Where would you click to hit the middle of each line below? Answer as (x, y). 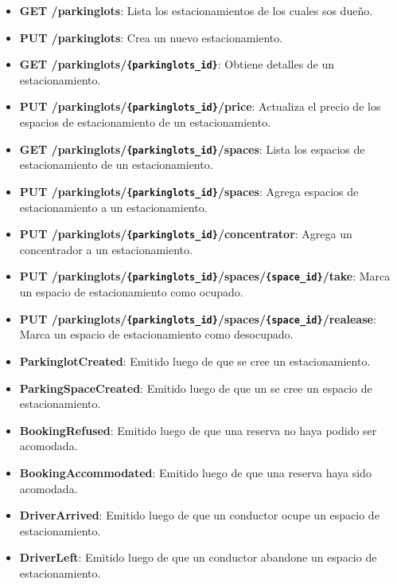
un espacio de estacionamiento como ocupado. (131, 292)
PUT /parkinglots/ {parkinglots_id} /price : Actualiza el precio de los (200, 106)
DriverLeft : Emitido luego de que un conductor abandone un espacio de (198, 557)
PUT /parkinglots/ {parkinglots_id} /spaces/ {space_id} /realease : (198, 318)
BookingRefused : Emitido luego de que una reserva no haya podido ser (198, 430)
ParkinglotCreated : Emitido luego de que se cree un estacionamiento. (195, 361)
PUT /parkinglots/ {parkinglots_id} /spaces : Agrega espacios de (189, 191)
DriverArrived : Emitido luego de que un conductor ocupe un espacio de (199, 515)
